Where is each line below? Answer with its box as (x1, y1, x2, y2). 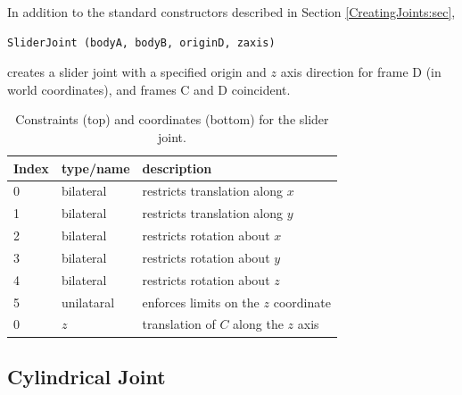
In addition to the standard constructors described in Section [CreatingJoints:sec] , (7, 3, 456, 21)
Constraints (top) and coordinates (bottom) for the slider (15, 110, 329, 129)
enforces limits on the (142, 292, 260, 311)
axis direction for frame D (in (280, 63, 441, 81)
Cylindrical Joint (7, 362, 166, 390)
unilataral (61, 292, 115, 311)
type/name (61, 158, 130, 177)
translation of (142, 315, 216, 333)
